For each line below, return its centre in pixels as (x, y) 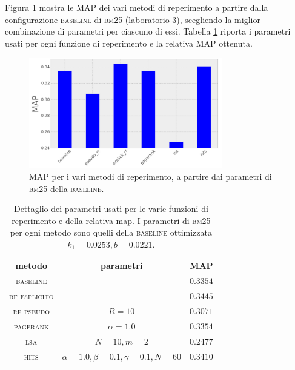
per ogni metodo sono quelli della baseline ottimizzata (111, 232)
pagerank (31, 325)
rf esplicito (31, 296)
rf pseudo (31, 311)
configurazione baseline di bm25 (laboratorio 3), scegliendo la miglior (133, 19)
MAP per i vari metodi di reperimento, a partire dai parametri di (151, 176)
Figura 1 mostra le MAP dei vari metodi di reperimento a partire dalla (137, 7)
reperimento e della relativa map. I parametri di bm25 (111, 220)
